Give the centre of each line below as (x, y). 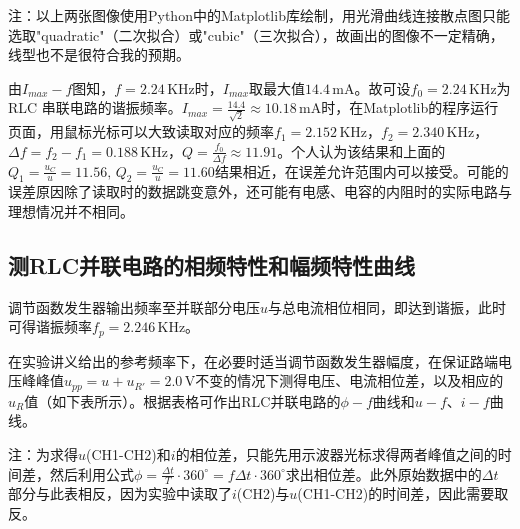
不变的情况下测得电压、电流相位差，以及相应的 (349, 380)
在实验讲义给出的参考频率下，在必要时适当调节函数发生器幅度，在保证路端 (253, 360)
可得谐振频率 (50, 326)
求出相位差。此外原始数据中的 (383, 473)
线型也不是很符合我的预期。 (99, 54)
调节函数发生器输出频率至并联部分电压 (134, 306)
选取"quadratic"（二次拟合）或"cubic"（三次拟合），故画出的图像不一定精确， (256, 34)
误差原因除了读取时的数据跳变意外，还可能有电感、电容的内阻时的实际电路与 (260, 191)
